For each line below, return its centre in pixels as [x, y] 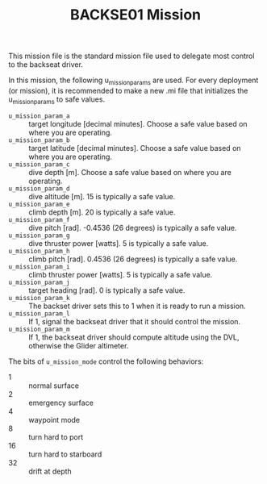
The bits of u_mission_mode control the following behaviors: [106, 361]
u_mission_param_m [39, 329]
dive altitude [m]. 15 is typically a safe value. [102, 196]
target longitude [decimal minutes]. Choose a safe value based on [138, 123]
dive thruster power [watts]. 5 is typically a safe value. [119, 243]
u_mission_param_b [39, 140]
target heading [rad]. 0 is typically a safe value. [107, 290]
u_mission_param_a [39, 116]
